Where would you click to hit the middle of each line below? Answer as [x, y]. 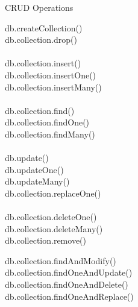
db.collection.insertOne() [51, 74]
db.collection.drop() [41, 40]
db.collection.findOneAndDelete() [67, 284]
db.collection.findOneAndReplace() [69, 296]
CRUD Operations [39, 7]
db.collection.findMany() [50, 134]
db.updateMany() [37, 181]
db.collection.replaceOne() [53, 193]
